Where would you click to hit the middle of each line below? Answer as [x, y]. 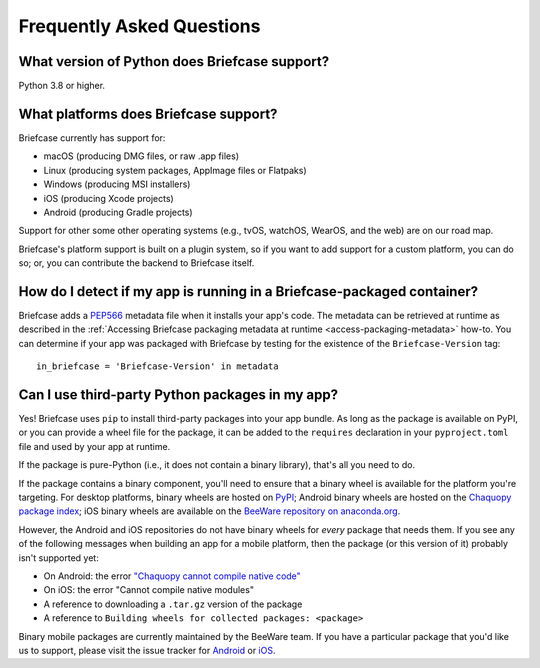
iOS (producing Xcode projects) [108, 198]
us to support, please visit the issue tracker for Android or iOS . [147, 650]
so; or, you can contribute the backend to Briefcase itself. [136, 263]
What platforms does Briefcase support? [148, 113]
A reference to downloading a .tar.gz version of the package [173, 604]
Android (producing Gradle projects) [118, 212]
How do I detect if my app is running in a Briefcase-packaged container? [248, 291]
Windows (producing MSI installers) [117, 184]
